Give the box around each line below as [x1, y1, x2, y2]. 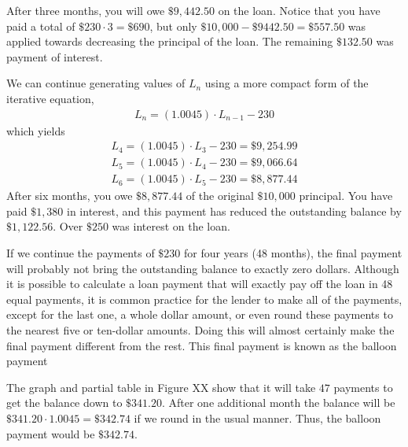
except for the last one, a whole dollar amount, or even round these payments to [6, 306, 393, 323]
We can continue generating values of [6, 75, 186, 91]
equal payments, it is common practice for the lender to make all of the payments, [6, 290, 402, 307]
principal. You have [299, 187, 393, 204]
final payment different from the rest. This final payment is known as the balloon [6, 337, 397, 353]
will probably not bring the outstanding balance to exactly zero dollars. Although [6, 260, 399, 276]
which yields [6, 122, 65, 139]
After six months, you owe [6, 187, 133, 204]
